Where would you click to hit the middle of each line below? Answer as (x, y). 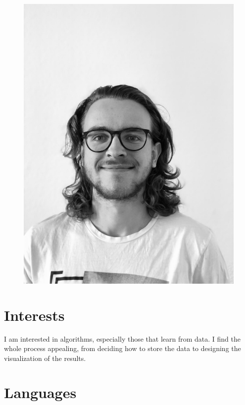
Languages (40, 392)
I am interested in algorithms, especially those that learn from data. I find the (122, 338)
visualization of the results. (45, 358)
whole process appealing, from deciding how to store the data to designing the (122, 348)
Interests (34, 315)
